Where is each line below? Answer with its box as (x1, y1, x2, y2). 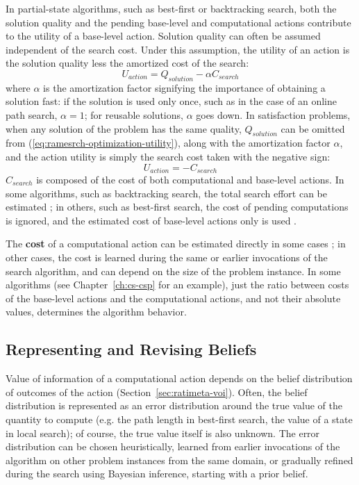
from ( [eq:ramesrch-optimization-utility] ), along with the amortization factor (6, 135, 331, 150)
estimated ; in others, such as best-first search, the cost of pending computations (6, 199, 349, 214)
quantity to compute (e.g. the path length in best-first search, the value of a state (6, 411, 353, 426)
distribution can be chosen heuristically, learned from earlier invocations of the (6, 439, 340, 454)
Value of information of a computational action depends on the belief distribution (6, 371, 353, 386)
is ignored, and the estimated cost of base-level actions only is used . (6, 213, 297, 227)
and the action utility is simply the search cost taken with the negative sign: (6, 149, 331, 163)
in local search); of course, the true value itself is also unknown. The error (6, 425, 320, 440)
